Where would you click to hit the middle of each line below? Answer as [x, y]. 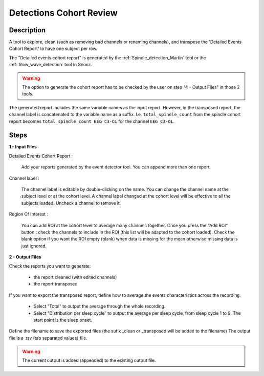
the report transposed [55, 284]
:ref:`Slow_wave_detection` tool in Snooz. [51, 65]
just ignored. [34, 246]
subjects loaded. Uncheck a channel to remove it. [71, 203]
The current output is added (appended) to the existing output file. [89, 360]
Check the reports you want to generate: [50, 266]
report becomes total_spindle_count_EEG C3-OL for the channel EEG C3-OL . [92, 121]
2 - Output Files [25, 257]
